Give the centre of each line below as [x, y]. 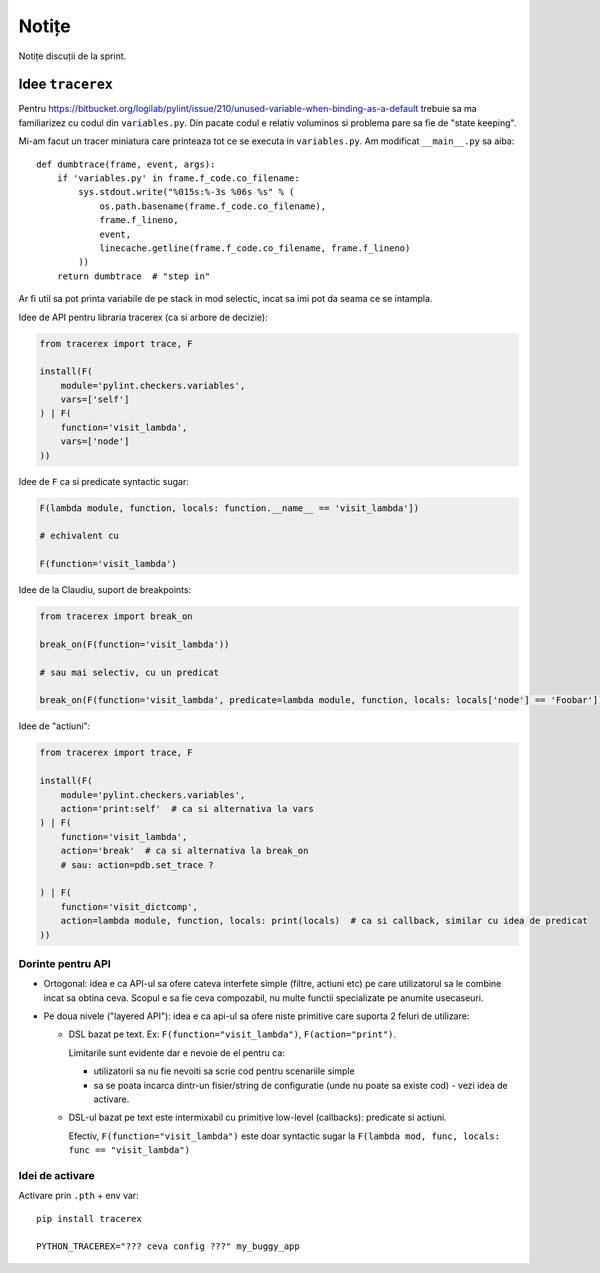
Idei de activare [56, 1175]
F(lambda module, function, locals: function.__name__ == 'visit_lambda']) [229, 508]
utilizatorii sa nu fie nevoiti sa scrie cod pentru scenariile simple [224, 1071]
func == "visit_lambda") [129, 1150]
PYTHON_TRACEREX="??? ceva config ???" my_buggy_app [168, 1246]
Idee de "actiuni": [54, 726]
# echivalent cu [79, 536]
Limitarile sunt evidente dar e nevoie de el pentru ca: [176, 1052]
